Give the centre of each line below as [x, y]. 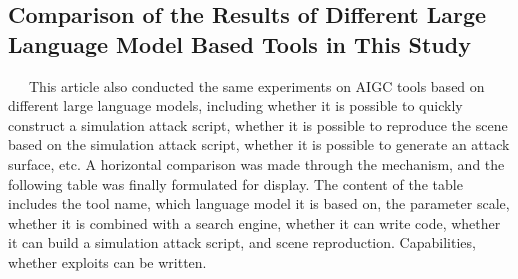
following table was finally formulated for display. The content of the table [235, 183]
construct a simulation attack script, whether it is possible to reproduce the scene [258, 124]
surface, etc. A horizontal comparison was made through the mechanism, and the [256, 163]
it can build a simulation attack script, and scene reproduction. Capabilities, [242, 242]
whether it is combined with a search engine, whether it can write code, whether [254, 222]
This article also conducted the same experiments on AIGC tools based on [256, 85]
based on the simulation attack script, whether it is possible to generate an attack [259, 144]
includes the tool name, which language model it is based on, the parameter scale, [259, 203]
